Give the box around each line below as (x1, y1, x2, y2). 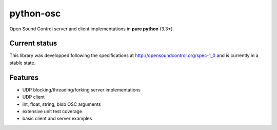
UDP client (22, 94, 45, 100)
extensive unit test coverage (22, 108, 82, 114)
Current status (9, 39, 57, 48)
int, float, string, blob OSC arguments (22, 101, 101, 107)
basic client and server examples (22, 116, 92, 122)
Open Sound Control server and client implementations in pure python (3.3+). (9, 26, 174, 32)
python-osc (9, 8, 61, 19)
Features (9, 73, 38, 82)
